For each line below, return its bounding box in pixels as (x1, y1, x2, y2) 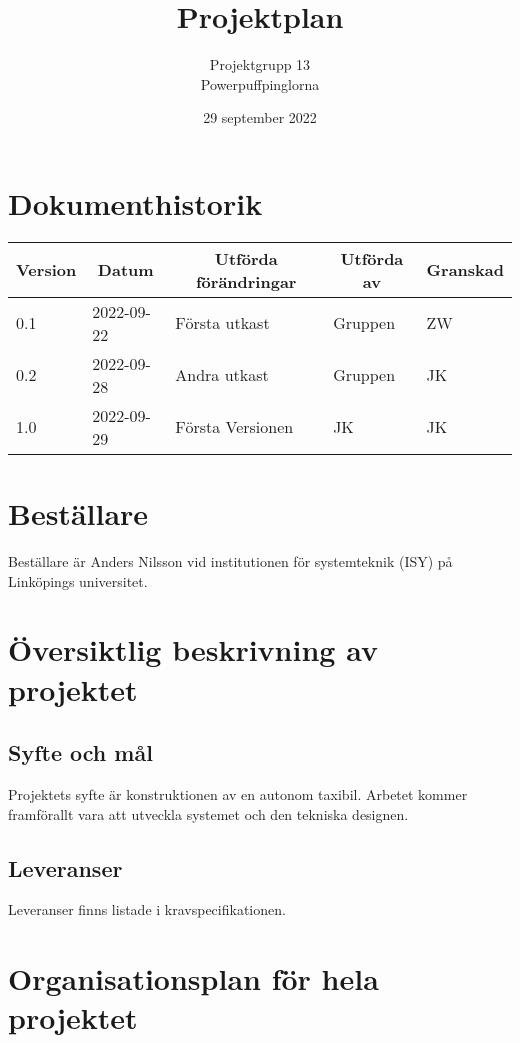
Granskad (426, 258, 504, 282)
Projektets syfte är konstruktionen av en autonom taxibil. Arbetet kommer (8, 783, 468, 804)
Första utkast (175, 311, 270, 335)
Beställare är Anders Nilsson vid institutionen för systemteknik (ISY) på (8, 550, 453, 571)
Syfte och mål (8, 737, 153, 768)
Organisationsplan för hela (8, 958, 379, 999)
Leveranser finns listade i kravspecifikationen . (8, 899, 286, 920)
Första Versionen (175, 415, 294, 439)
